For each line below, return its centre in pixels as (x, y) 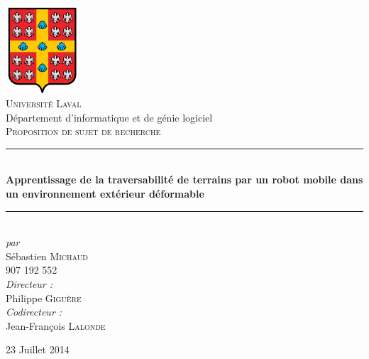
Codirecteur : (34, 312)
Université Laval (44, 103)
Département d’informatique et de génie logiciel (109, 117)
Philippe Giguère (44, 298)
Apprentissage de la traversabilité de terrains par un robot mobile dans (184, 179)
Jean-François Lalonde (56, 325)
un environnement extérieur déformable (105, 194)
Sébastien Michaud (47, 256)
